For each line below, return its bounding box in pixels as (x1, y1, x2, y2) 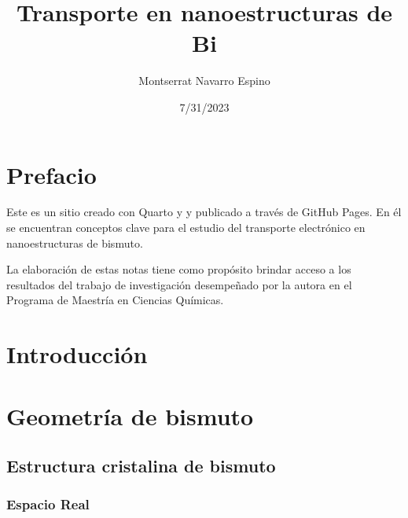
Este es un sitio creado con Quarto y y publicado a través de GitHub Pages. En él (6, 204, 402, 220)
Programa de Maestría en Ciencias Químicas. (6, 292, 224, 308)
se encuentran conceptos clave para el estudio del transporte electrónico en (6, 219, 366, 236)
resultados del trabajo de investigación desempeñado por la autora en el (6, 276, 352, 292)
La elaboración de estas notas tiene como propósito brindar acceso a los (6, 261, 351, 277)
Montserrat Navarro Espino (138, 72, 270, 89)
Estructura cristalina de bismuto (6, 454, 276, 478)
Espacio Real (6, 494, 90, 514)
